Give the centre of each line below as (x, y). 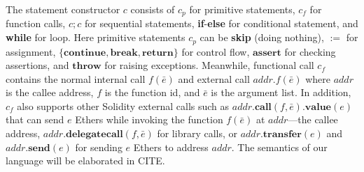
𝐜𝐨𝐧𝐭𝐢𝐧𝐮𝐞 (85, 53)
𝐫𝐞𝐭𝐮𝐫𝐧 (157, 53)
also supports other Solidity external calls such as (123, 105)
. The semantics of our (279, 147)
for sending (99, 147)
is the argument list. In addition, (281, 92)
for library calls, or (197, 133)
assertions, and (37, 65)
